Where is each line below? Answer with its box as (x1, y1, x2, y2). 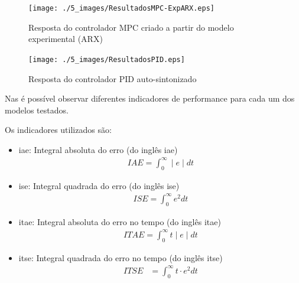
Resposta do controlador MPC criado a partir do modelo (28, 21, 234, 33)
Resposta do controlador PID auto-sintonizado (28, 72, 197, 84)
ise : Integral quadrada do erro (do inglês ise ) (18, 179, 180, 191)
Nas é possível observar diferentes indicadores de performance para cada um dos (5, 92, 295, 105)
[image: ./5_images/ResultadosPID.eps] (28, 55, 185, 64)
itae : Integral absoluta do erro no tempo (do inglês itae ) (18, 215, 221, 227)
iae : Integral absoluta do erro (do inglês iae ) (18, 143, 178, 155)
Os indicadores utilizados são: (5, 123, 112, 136)
